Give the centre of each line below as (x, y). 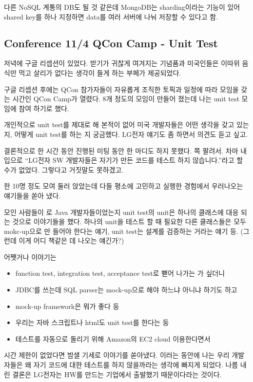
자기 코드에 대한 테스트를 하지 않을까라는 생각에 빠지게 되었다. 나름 (136, 365)
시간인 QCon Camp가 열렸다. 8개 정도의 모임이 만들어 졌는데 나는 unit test (126, 99)
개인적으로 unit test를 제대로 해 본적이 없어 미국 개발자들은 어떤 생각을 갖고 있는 (126, 124)
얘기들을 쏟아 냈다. (32, 195)
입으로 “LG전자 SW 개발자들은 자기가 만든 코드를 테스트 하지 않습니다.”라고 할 (124, 160)
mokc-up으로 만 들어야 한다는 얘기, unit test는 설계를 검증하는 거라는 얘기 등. (121, 231)
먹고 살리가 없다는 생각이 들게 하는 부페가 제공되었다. (100, 72)
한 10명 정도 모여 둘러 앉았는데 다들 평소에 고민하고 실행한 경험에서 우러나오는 (124, 186)
